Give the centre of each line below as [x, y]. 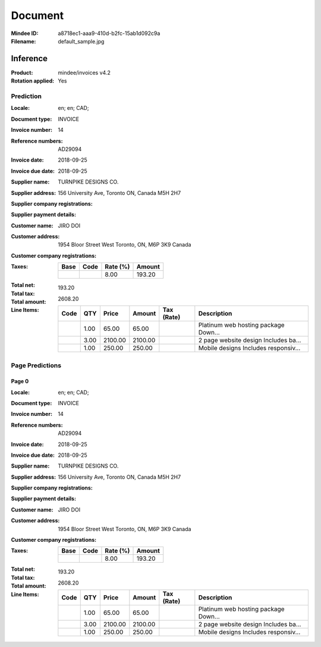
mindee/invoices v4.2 [84, 72]
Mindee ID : [25, 33]
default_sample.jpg [81, 41]
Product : [22, 72]
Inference [29, 59]
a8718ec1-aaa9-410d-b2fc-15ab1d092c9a [109, 33]
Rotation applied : [33, 81]
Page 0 [20, 381]
